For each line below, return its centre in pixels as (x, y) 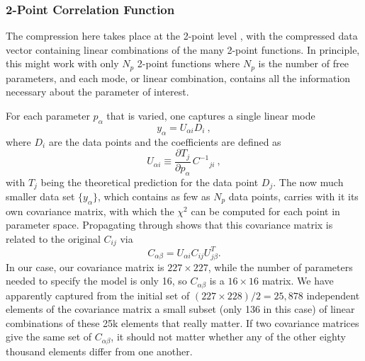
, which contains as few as (154, 196)
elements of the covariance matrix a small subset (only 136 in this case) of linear (180, 309)
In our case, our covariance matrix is (85, 267)
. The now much (308, 182)
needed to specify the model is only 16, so (96, 281)
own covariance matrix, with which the (90, 211)
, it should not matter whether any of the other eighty (228, 337)
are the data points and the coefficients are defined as (165, 141)
